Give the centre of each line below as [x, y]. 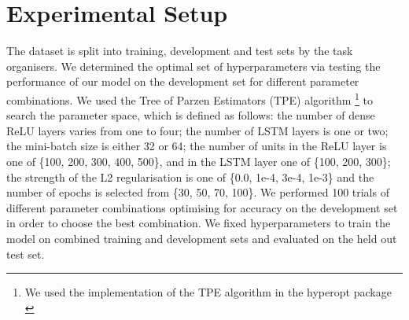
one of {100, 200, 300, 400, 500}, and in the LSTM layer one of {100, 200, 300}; [199, 161]
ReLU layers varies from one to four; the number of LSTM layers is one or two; [197, 130]
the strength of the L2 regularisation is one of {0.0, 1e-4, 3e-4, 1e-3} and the [190, 177]
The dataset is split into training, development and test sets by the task [180, 51]
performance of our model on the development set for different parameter [183, 81]
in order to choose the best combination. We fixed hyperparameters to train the [199, 223]
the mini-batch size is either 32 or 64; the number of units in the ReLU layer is [197, 146]
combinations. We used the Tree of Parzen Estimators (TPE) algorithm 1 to [190, 98]
